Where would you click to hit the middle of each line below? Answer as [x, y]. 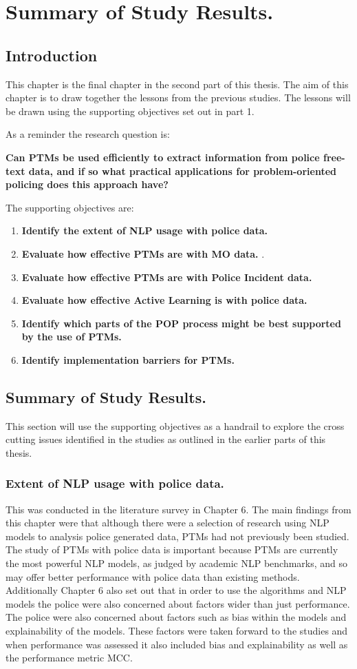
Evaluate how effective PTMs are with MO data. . [143, 253]
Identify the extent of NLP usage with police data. [144, 230]
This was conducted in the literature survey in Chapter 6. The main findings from [178, 509]
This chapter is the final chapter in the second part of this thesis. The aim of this [177, 84]
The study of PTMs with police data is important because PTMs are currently [172, 549]
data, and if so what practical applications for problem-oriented [182, 171]
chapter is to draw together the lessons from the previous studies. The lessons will [178, 97]
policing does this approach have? [87, 184]
